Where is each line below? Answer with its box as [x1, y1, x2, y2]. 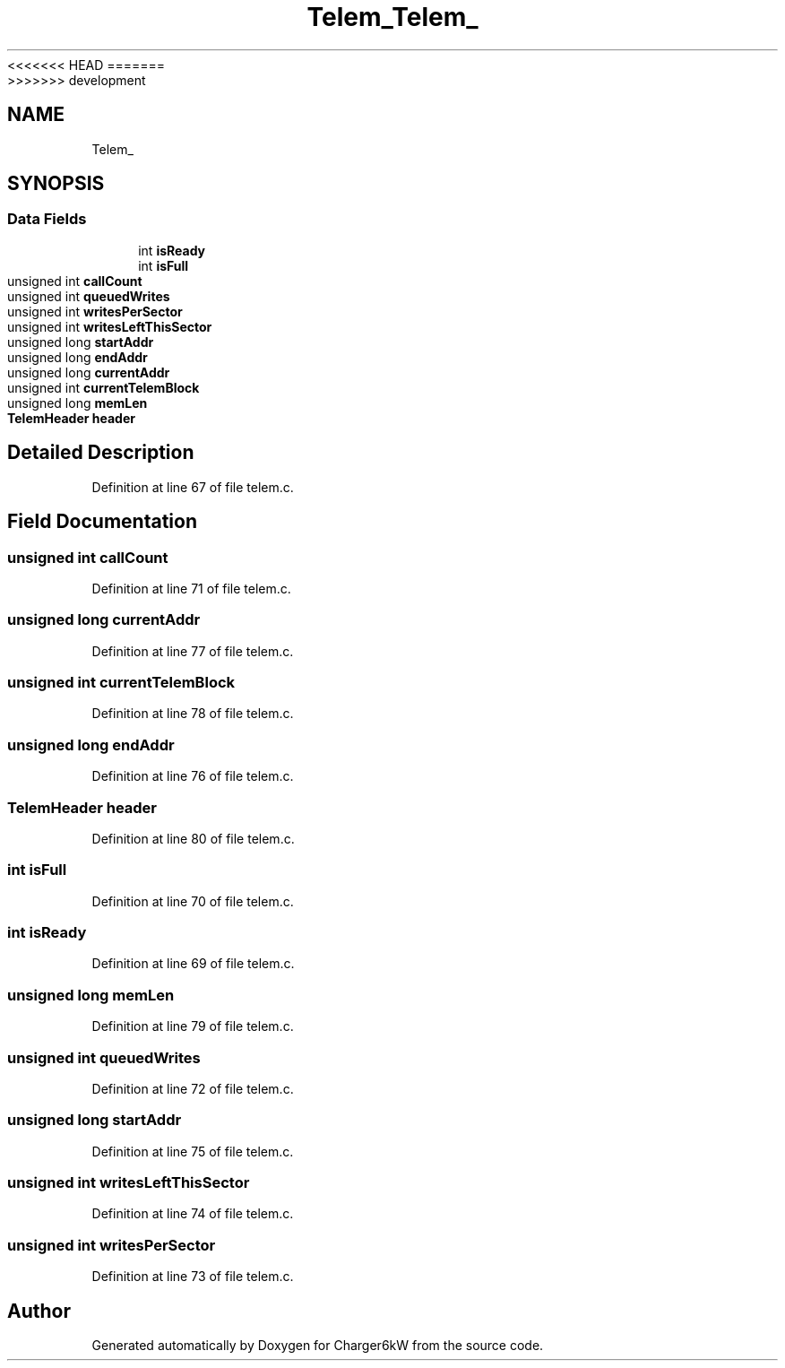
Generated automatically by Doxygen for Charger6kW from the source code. [91, 1337, 544, 1353]
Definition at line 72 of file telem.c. [91, 1080, 294, 1096]
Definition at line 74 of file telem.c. [91, 1206, 294, 1222]
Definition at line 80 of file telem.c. [91, 830, 295, 846]
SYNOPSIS [7, 172, 105, 195]
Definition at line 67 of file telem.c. [91, 479, 294, 495]
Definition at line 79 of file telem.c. [91, 1018, 294, 1035]
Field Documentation [7, 510, 197, 533]
